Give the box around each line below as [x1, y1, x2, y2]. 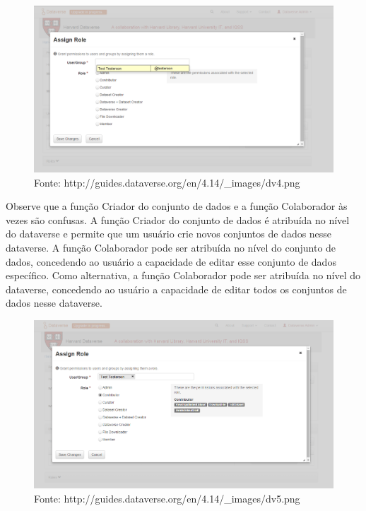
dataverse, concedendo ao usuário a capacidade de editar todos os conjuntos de [6, 281, 347, 296]
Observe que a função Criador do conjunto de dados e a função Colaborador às [6, 199, 348, 213]
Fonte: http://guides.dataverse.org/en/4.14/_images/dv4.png [34, 175, 300, 189]
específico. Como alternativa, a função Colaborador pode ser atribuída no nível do [6, 268, 361, 283]
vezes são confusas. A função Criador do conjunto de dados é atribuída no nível [6, 212, 350, 227]
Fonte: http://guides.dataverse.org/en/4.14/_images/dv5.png [34, 491, 300, 505]
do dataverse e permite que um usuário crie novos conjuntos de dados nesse [6, 226, 332, 241]
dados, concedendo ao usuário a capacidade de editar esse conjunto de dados [6, 254, 336, 269]
